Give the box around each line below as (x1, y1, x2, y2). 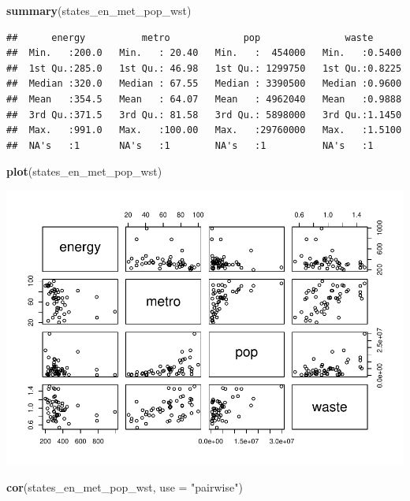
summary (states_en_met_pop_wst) (6, 2, 192, 18)
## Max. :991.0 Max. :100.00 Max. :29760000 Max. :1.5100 (6, 124, 402, 136)
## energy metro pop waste (6, 32, 374, 43)
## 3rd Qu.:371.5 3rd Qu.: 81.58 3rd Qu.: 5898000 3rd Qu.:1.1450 (6, 109, 402, 121)
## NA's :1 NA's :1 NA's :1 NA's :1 (6, 139, 374, 151)
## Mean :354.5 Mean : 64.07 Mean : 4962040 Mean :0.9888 (6, 93, 402, 105)
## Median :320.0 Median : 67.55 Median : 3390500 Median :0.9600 (6, 78, 402, 90)
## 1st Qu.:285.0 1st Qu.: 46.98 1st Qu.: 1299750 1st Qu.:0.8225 (6, 62, 402, 74)
